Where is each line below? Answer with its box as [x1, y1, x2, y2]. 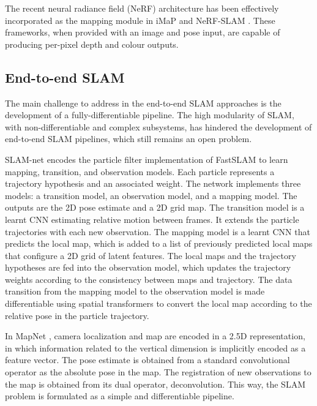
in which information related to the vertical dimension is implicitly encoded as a [5, 341, 306, 354]
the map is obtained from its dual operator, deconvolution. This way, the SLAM [5, 377, 305, 390]
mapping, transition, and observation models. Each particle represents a [5, 165, 275, 178]
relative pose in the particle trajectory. [5, 309, 149, 321]
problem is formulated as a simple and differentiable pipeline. [5, 389, 234, 402]
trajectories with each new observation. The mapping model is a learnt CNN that [5, 225, 310, 238]
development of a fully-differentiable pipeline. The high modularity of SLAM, [5, 108, 294, 121]
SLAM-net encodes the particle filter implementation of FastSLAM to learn [5, 152, 288, 165]
